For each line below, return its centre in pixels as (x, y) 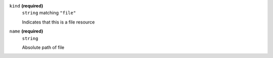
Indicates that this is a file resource (58, 22)
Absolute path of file (43, 47)
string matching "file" (49, 13)
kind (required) (26, 6)
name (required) (26, 31)
